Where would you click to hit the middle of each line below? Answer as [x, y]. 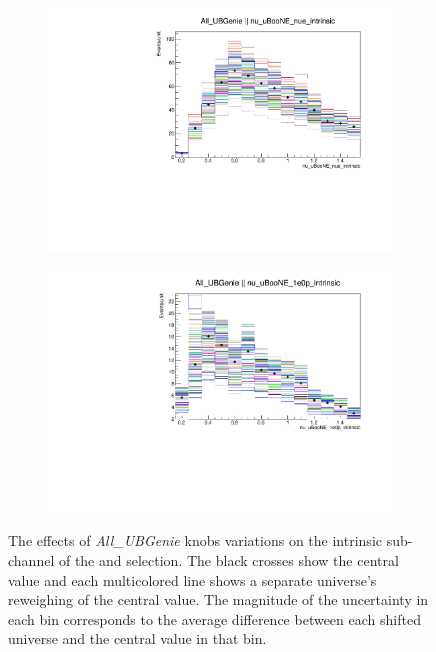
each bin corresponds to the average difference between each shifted [214, 618]
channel [31, 560]
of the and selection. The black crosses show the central [228, 560]
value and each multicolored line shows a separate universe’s [192, 579]
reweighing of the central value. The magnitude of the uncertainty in [218, 599]
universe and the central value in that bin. [137, 638]
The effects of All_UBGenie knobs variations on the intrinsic [195, 540]
